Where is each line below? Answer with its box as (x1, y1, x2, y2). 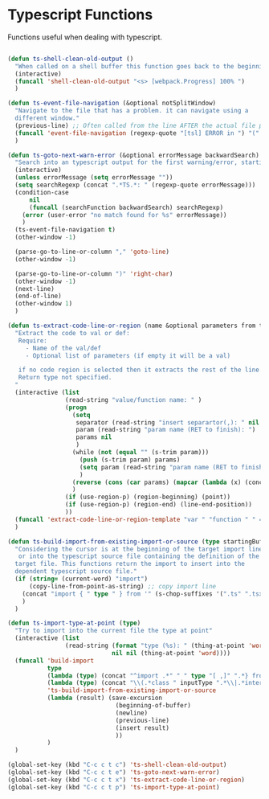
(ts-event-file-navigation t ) (14, 226, 116, 234)
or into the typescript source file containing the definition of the (18, 552, 260, 560)
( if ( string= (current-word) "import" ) (14, 575, 149, 584)
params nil (75, 433, 112, 441)
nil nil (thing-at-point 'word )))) (111, 649, 230, 657)
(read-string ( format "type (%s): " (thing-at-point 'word (64, 641, 267, 650)
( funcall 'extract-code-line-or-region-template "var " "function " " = (14, 515, 263, 523)
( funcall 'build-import (14, 657, 94, 665)
